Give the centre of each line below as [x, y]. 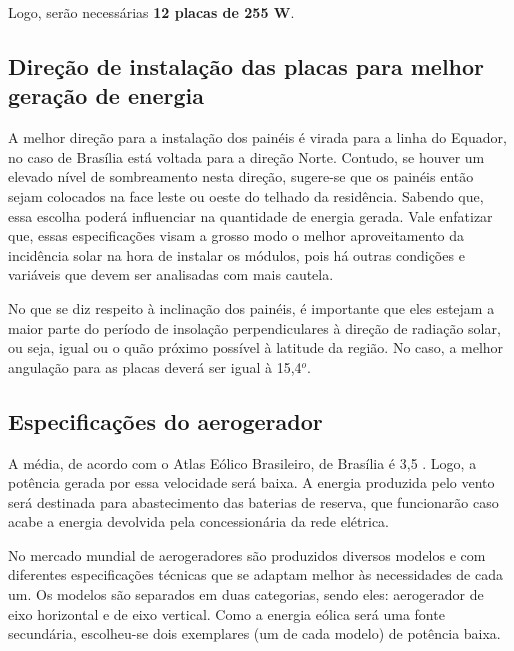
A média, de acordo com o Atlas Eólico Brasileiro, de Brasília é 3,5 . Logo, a [242, 462]
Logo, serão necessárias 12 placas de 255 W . [151, 12]
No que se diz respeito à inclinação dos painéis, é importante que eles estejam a [251, 307]
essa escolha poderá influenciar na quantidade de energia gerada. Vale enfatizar [250, 215]
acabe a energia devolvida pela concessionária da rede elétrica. [199, 521]
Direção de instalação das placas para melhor [246, 65]
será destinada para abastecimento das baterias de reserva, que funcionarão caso [253, 501]
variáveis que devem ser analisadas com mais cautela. [171, 274]
